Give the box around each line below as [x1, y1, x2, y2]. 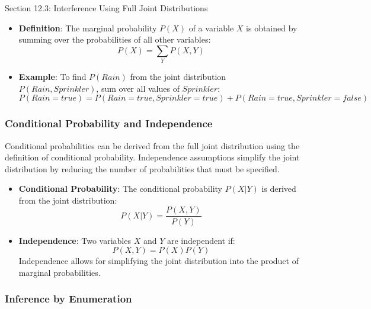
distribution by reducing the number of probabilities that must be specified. [5, 162, 280, 175]
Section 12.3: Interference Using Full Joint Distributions [5, 2, 208, 14]
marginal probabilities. [18, 266, 101, 278]
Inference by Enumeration [5, 291, 132, 306]
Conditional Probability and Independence [5, 116, 213, 131]
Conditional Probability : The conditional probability [18, 182, 222, 195]
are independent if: [167, 234, 235, 246]
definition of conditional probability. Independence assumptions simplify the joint [5, 151, 300, 163]
